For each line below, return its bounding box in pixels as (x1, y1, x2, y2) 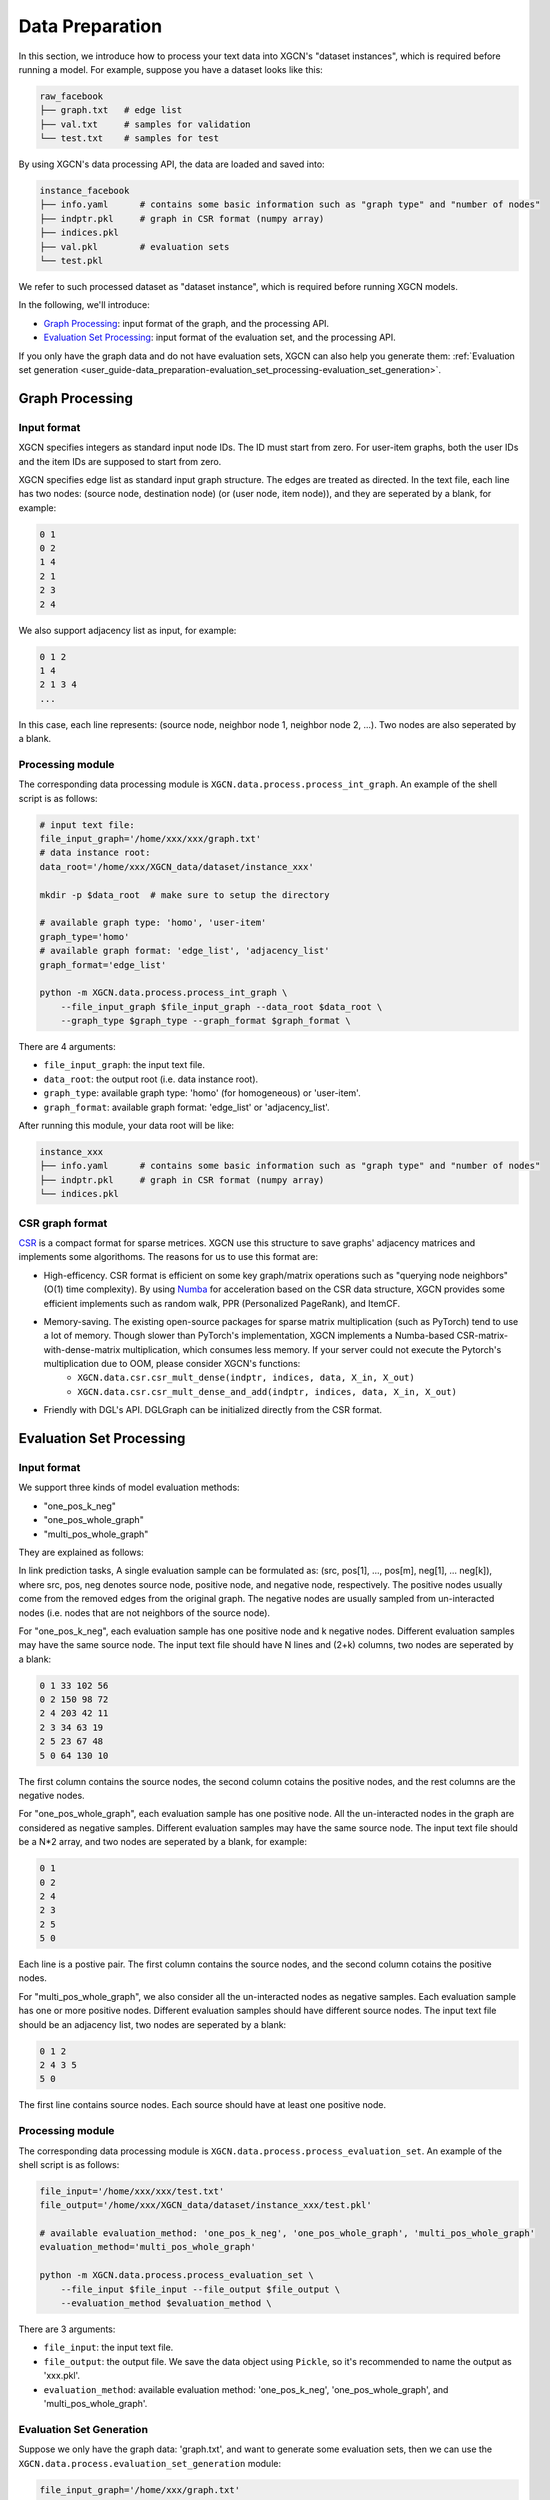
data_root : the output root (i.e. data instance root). (43, 1073, 259, 1085)
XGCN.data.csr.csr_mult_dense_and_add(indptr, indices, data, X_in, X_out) (77, 1386, 457, 1397)
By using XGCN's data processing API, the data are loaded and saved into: (18, 158, 325, 170)
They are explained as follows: (18, 1546, 144, 1558)
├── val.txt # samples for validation (39, 118, 251, 130)
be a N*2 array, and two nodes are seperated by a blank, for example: (18, 1836, 308, 1848)
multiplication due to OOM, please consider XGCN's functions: (43, 1358, 301, 1370)
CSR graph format (18, 1216, 108, 1230)
